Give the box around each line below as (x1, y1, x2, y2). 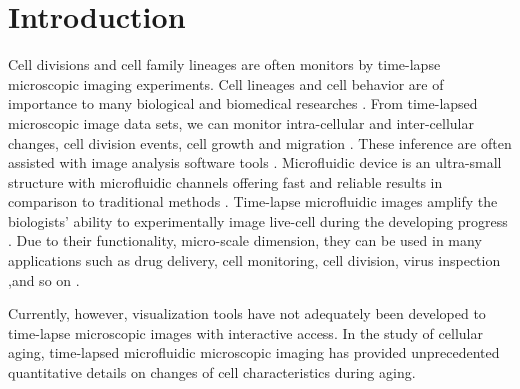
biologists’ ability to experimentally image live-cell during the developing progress (8, 210, 508, 231)
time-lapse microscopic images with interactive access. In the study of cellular (8, 322, 483, 343)
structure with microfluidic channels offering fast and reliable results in (8, 171, 443, 192)
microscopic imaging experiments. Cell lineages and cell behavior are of (8, 73, 444, 94)
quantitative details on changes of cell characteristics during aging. (8, 362, 416, 383)
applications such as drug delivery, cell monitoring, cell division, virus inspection (8, 250, 501, 271)
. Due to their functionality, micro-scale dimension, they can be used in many (8, 230, 482, 251)
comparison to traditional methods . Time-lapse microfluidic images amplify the (8, 191, 498, 212)
